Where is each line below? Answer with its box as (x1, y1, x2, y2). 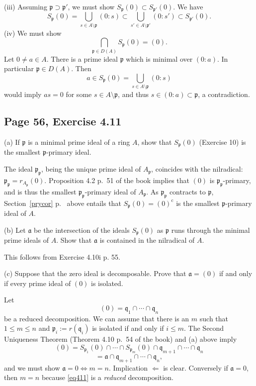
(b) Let (4, 224, 26, 235)
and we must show (4, 362, 60, 373)
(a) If (4, 137, 20, 147)
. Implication (108, 362, 148, 373)
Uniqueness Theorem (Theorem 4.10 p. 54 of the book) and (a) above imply (4, 334, 237, 344)
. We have (173, 1, 203, 11)
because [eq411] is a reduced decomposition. (41, 372, 173, 383)
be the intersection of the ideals (34, 224, 130, 235)
